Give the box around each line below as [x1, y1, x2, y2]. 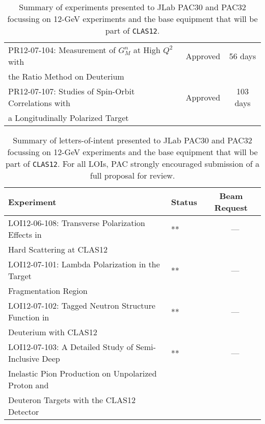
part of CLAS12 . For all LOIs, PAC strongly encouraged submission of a [6, 158, 259, 169]
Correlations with [8, 97, 70, 109]
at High [133, 44, 161, 56]
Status [171, 195, 197, 208]
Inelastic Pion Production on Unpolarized [8, 367, 157, 379]
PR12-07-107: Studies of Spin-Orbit [8, 85, 135, 97]
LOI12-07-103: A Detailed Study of [8, 341, 134, 353]
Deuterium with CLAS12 [8, 326, 97, 338]
